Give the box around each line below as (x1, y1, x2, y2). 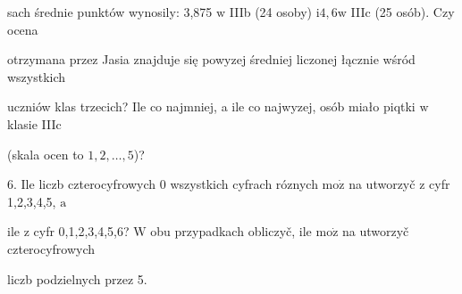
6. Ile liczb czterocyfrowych (7, 175, 156, 193)
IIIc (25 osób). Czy (350, 3, 455, 20)
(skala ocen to (7, 144, 84, 163)
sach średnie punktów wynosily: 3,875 (7, 3, 213, 20)
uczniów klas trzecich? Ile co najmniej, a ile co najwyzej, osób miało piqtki (7, 97, 416, 116)
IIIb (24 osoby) (229, 3, 313, 20)
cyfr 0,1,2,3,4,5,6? (33, 222, 130, 241)
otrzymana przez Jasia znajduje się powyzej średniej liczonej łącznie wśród (7, 50, 416, 69)
